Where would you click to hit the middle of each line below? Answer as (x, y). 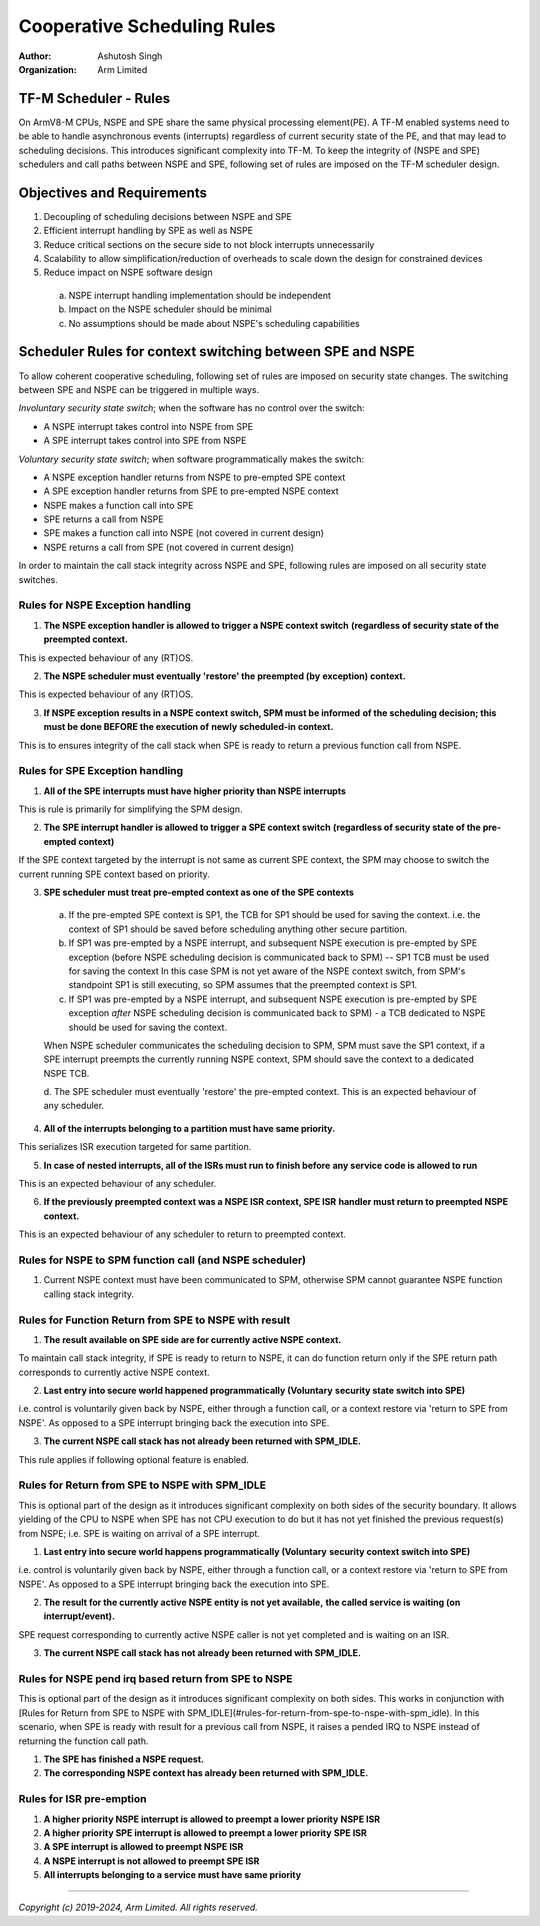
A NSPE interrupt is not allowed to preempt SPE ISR (151, 1861)
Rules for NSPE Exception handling (105, 605)
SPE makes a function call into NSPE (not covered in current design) (184, 533)
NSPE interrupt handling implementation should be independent (200, 295)
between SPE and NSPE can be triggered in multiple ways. (139, 389)
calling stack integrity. (89, 1294)
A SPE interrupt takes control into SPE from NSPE (145, 441)
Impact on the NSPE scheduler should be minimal (170, 309)
